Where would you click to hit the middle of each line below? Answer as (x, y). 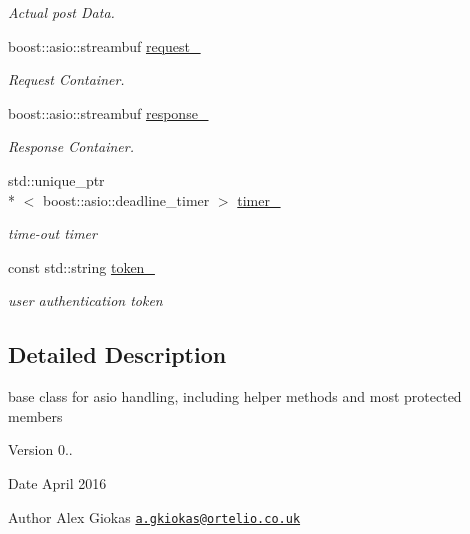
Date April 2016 (57, 482)
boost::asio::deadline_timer (126, 199)
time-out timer (52, 233)
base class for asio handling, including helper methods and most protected (235, 396)
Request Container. (66, 79)
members (35, 415)
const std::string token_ (81, 266)
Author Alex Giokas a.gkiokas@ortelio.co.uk (154, 516)
